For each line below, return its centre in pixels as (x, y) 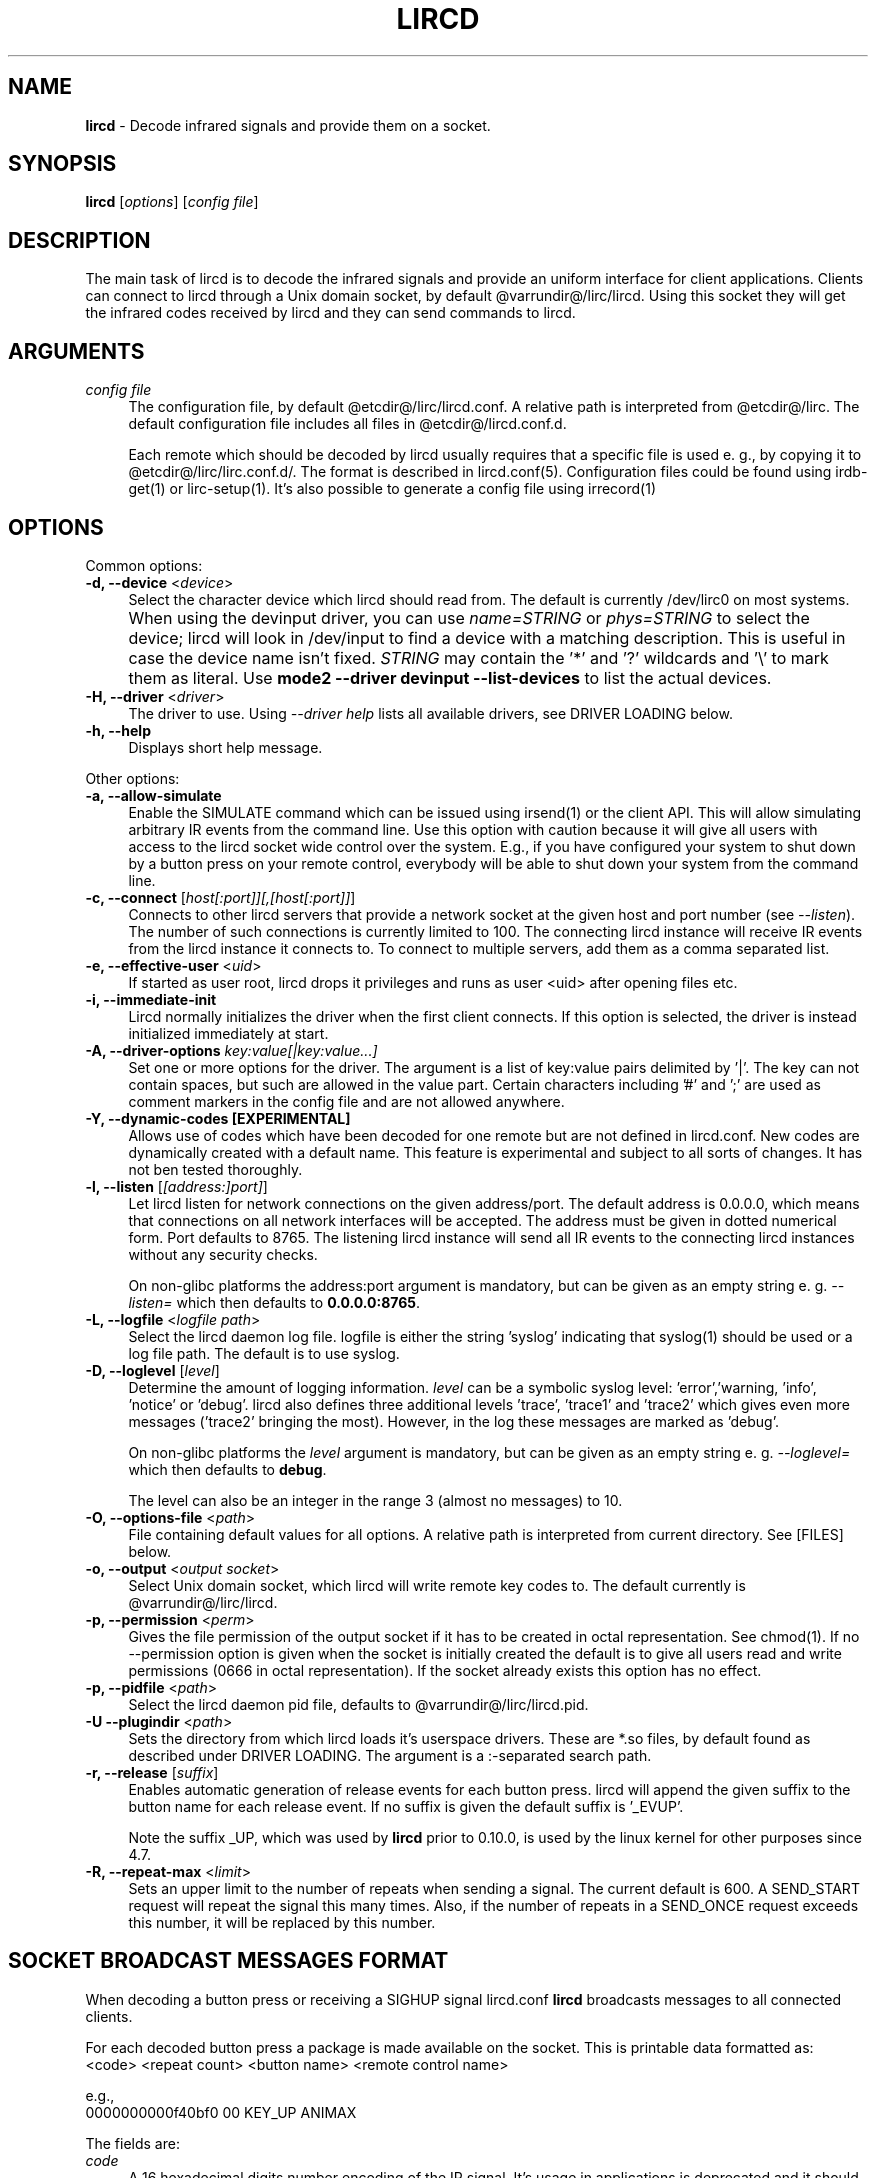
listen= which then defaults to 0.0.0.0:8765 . (274, 1302)
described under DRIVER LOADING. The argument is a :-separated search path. (390, 1755)
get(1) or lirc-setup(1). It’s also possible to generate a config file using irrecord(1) (392, 489)
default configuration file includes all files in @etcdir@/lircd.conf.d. (347, 424)
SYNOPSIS (62, 164)
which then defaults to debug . (227, 1469)
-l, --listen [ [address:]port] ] (176, 1186)
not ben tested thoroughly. (215, 1169)
